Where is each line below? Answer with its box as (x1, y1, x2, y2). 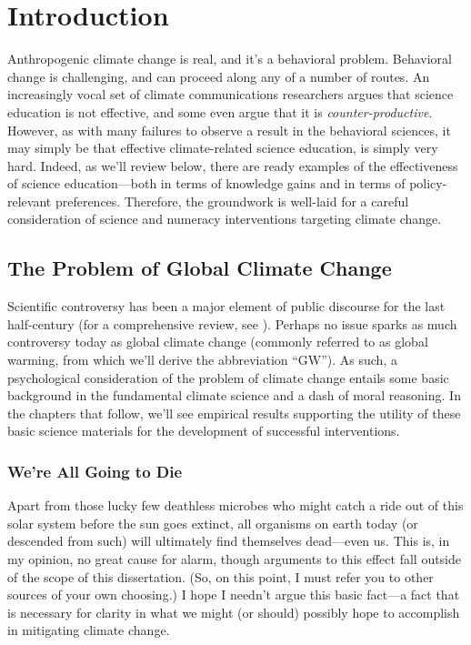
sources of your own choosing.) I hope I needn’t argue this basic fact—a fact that (7, 585, 460, 604)
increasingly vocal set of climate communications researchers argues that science (7, 85, 454, 104)
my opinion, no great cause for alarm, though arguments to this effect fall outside (7, 549, 462, 569)
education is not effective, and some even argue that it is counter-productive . (7, 102, 433, 121)
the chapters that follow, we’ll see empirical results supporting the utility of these (7, 403, 461, 422)
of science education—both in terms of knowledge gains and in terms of (7, 174, 406, 193)
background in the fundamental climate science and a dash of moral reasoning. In (7, 386, 461, 405)
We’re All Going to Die (7, 459, 183, 482)
